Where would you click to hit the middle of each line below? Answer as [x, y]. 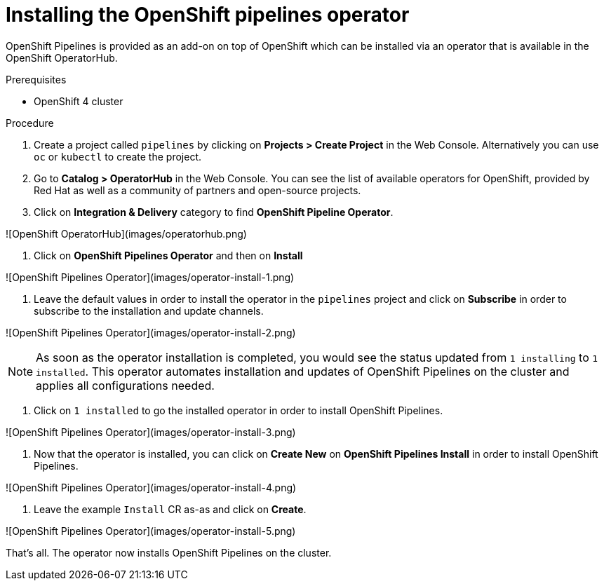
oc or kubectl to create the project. [118, 156]
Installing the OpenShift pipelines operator [208, 15]
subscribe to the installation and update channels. [149, 311]
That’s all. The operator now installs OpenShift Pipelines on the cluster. [169, 552]
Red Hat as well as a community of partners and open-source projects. [197, 190]
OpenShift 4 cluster [79, 101]
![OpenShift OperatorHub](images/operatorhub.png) [126, 233]
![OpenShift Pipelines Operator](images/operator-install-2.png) [151, 332]
